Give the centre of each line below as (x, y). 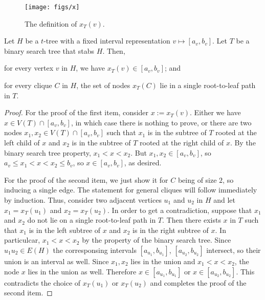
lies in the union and (163, 261)
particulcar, (22, 240)
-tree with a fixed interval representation (107, 41)
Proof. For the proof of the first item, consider (76, 112)
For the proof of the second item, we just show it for (86, 179)
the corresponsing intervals (95, 250)
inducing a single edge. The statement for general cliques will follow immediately (131, 190)
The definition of (51, 23)
